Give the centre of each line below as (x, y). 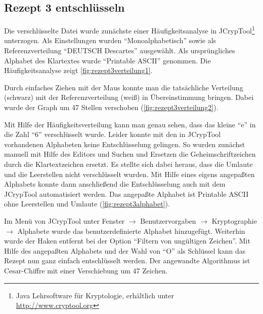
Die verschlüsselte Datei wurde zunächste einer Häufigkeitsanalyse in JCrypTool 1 (129, 30)
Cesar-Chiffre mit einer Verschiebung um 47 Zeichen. (86, 270)
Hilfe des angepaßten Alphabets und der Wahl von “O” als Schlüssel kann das (125, 250)
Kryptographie (234, 220)
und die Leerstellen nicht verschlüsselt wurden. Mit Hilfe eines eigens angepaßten (129, 174)
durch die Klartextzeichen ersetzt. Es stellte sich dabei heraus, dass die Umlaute (128, 164)
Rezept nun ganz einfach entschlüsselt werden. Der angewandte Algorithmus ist (127, 260)
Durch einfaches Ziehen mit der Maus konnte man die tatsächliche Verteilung (124, 87)
